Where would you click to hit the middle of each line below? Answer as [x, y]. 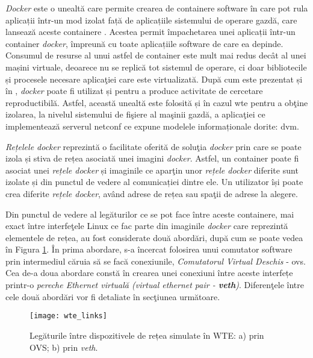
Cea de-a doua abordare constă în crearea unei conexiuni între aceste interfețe [149, 273]
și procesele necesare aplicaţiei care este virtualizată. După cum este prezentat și [154, 79]
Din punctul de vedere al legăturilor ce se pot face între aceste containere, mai [150, 214]
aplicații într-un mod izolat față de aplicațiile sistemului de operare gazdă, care [151, 20]
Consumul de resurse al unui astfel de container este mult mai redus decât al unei [156, 55]
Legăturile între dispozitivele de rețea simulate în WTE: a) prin [147, 335]
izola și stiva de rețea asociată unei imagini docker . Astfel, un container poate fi [152, 158]
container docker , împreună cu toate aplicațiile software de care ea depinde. [144, 43]
